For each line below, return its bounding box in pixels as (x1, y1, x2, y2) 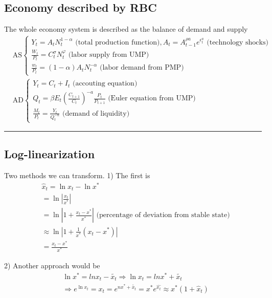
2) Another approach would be (4, 260, 100, 271)
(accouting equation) (72, 80, 138, 88)
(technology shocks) (207, 38, 268, 46)
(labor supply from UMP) (68, 51, 149, 58)
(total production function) (75, 38, 160, 46)
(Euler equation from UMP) (108, 95, 196, 102)
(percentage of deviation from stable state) (96, 211, 230, 219)
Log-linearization (4, 146, 95, 162)
